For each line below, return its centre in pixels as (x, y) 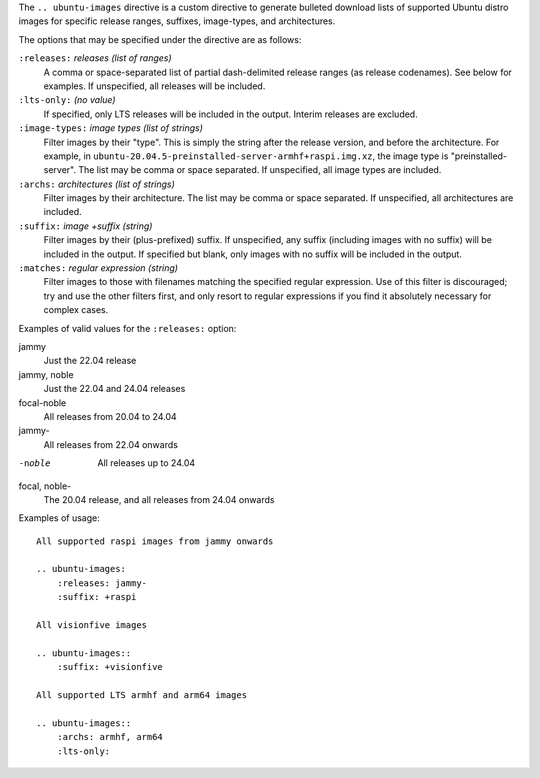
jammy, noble (46, 374)
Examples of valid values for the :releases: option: (127, 328)
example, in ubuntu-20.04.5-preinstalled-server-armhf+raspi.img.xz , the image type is (246, 156)
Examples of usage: (59, 518)
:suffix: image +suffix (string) (85, 226)
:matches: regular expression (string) (98, 268)
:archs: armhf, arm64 (110, 737)
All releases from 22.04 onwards (111, 444)
